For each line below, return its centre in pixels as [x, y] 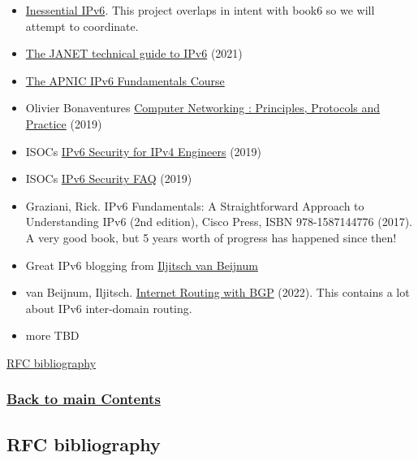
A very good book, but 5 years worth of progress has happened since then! [211, 237]
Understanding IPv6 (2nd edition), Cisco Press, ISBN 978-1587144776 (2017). [219, 222]
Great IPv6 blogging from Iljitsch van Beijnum [142, 265]
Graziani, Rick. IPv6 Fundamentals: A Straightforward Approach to [195, 205]
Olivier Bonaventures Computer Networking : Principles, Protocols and [203, 108]
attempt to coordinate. [82, 26]
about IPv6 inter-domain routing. [109, 308]
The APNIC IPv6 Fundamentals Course [125, 80]
